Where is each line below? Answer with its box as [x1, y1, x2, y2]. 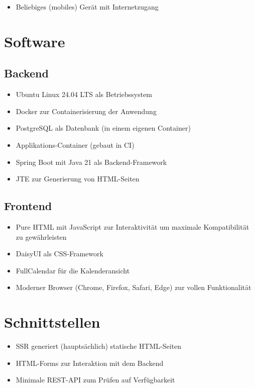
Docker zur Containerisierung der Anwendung [16, 106, 157, 116]
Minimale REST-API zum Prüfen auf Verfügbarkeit [16, 374, 175, 385]
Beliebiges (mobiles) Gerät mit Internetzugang [16, 2, 159, 12]
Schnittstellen [4, 312, 100, 332]
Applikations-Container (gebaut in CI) [16, 139, 135, 150]
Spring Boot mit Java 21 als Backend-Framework [16, 156, 167, 167]
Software [4, 31, 65, 51]
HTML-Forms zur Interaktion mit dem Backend [16, 357, 164, 368]
